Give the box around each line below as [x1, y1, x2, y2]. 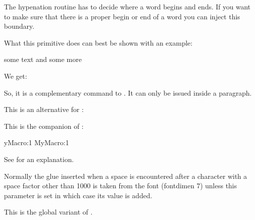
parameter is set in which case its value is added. [4, 190, 153, 200]
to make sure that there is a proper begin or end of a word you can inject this [4, 11, 240, 21]
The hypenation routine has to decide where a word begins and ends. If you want [4, 1, 251, 11]
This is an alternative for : [4, 104, 84, 114]
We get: [4, 70, 27, 81]
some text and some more [4, 54, 82, 64]
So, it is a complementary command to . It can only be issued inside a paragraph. [4, 87, 252, 98]
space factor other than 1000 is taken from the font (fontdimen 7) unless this [4, 180, 237, 191]
